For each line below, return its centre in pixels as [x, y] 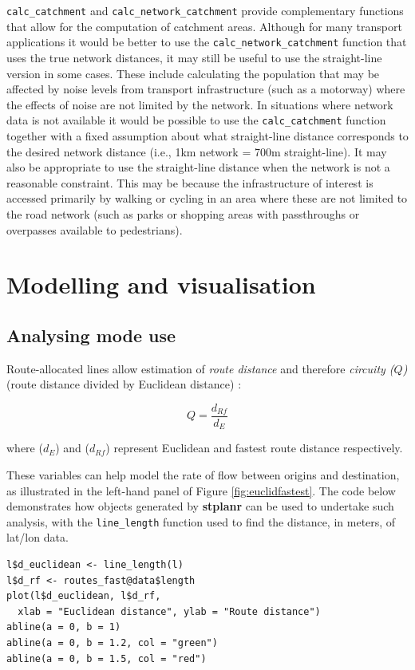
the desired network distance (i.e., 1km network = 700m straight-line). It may [197, 151]
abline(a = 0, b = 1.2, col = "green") [112, 642]
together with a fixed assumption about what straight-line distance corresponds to [207, 135]
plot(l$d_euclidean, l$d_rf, [84, 596]
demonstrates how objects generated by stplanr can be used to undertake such [200, 506]
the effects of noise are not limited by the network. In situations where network [200, 104]
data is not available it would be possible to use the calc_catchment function [196, 120]
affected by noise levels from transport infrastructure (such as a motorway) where [206, 89]
